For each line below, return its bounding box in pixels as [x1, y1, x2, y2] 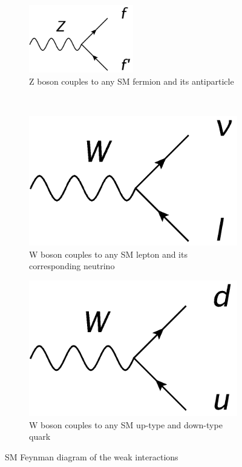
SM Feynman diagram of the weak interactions [5, 450, 178, 463]
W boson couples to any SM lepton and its [29, 247, 188, 260]
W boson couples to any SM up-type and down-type [29, 418, 223, 431]
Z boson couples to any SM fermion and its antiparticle [29, 74, 234, 87]
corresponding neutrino [29, 260, 115, 272]
